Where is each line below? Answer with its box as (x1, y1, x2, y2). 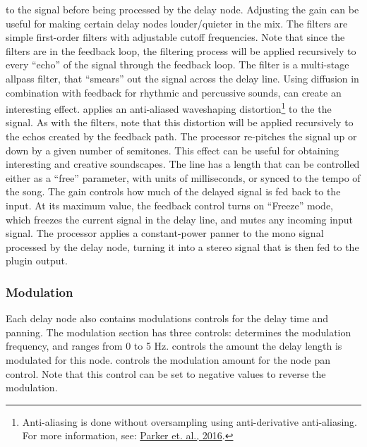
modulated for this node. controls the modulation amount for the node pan (6, 352, 330, 367)
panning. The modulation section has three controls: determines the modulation (6, 324, 351, 339)
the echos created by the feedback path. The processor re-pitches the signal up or (6, 129, 357, 143)
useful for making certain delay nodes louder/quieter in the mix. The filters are (6, 16, 348, 30)
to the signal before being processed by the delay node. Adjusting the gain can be (6, 2, 359, 16)
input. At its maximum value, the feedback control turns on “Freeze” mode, (6, 197, 334, 212)
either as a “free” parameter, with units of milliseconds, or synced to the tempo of (6, 170, 361, 185)
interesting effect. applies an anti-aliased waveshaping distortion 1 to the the (6, 99, 332, 116)
